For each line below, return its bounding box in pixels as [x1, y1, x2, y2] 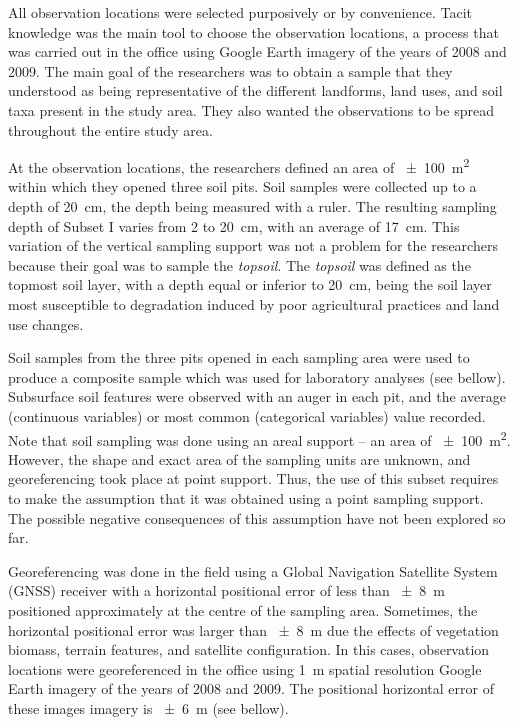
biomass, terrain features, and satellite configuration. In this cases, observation [8, 639, 490, 660]
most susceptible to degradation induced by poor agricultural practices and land [8, 293, 500, 314]
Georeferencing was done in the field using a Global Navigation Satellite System [8, 560, 498, 581]
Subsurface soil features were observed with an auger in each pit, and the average [8, 386, 506, 407]
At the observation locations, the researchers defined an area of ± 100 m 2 [8, 154, 470, 177]
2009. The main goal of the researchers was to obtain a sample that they [8, 60, 453, 81]
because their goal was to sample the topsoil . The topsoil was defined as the [8, 254, 471, 275]
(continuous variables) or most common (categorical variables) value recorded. [8, 405, 486, 426]
